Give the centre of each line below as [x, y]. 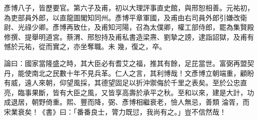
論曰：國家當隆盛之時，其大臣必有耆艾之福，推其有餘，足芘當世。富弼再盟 [126, 63]
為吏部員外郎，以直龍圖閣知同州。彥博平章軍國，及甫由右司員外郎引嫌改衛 [126, 17]
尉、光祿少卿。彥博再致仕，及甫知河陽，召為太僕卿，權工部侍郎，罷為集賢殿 [129, 27]
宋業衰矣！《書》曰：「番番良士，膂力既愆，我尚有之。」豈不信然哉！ [115, 111]
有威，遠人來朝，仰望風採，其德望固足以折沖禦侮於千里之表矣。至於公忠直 [126, 83]
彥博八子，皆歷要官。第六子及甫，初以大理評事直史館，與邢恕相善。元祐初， [129, 7]
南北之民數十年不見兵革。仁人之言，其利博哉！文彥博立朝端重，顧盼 [143, 73]
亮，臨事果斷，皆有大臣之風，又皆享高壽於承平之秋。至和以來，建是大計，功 [129, 92]
